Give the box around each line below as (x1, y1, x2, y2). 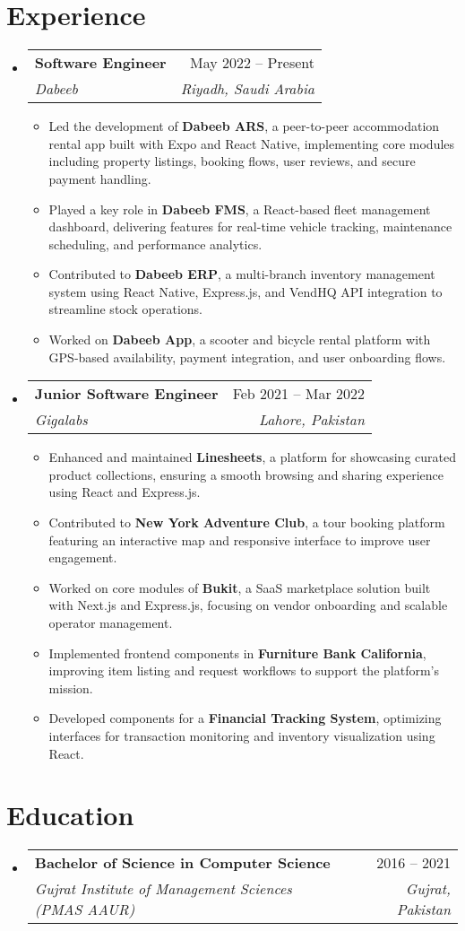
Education (6, 796, 134, 833)
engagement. (48, 548, 117, 567)
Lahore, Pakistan (259, 409, 366, 431)
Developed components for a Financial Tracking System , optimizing (48, 709, 442, 727)
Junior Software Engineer (34, 383, 219, 405)
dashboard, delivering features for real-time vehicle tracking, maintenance (48, 217, 452, 236)
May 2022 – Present (189, 52, 314, 74)
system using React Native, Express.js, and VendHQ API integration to (48, 282, 443, 300)
